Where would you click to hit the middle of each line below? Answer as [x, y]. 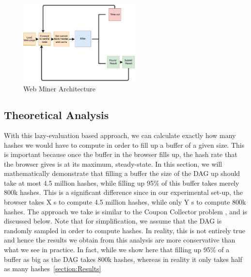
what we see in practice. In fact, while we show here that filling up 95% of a [117, 250]
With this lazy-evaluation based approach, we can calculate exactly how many [120, 135]
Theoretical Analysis [56, 115]
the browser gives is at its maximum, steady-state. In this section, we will [113, 164]
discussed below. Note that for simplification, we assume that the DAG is [113, 221]
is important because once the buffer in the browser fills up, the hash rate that [121, 154]
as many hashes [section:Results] [53, 268]
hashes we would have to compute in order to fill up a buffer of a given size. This [124, 145]
